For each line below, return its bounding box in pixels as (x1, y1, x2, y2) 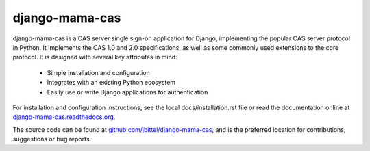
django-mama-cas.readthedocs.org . (12, 113, 116, 121)
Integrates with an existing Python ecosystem (47, 79, 176, 87)
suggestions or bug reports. (12, 135, 92, 143)
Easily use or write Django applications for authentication (47, 87, 208, 96)
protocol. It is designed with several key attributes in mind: (12, 53, 177, 61)
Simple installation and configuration (47, 68, 150, 77)
